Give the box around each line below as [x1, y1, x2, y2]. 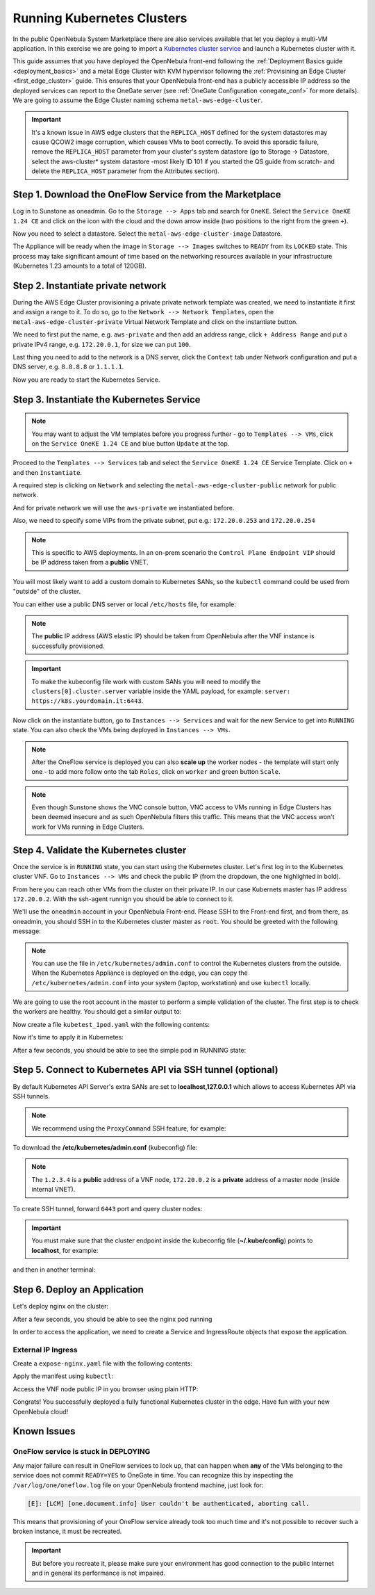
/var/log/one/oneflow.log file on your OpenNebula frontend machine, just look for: [12, 1481, 264, 1489]
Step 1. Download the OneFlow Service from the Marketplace [12, 188, 281, 201]
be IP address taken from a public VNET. [31, 558, 149, 567]
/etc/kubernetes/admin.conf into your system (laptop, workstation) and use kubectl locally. [31, 978, 311, 987]
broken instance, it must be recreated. [12, 1527, 122, 1535]
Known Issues [12, 1425, 76, 1437]
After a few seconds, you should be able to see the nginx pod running [12, 1315, 212, 1323]
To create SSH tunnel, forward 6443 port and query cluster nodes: [12, 1204, 203, 1213]
